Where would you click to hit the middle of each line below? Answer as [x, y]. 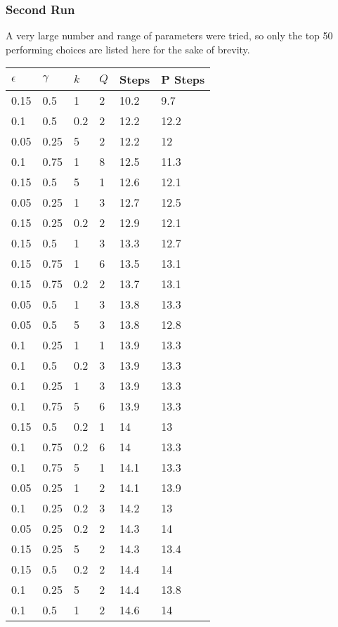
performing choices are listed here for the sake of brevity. [128, 49]
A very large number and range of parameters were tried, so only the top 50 [169, 35]
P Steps [183, 79]
